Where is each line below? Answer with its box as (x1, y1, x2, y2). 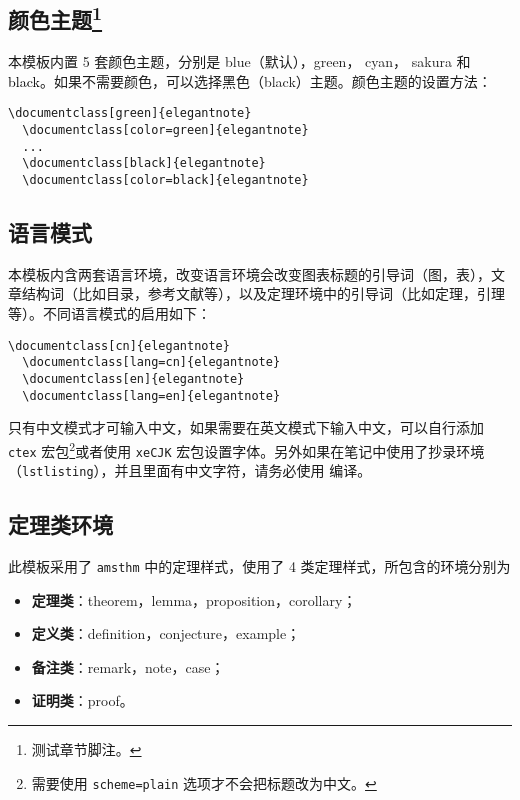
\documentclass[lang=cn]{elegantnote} (22, 355, 281, 370)
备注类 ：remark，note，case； (31, 656, 225, 677)
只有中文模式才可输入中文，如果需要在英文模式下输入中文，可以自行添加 (8, 417, 484, 438)
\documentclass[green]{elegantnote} (8, 106, 252, 121)
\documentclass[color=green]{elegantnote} (22, 123, 309, 138)
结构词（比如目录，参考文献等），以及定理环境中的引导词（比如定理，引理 (21, 283, 505, 304)
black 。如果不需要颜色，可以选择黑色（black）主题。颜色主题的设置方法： (8, 70, 492, 91)
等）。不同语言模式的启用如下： (8, 303, 211, 324)
